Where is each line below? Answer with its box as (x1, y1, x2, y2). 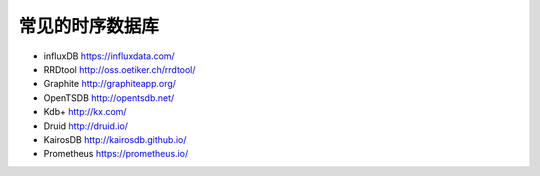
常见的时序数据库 (18, 15, 160, 37)
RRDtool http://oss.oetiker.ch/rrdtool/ (43, 63, 196, 75)
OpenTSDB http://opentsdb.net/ (43, 91, 175, 104)
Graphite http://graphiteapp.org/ (43, 78, 177, 90)
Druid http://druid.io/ (43, 120, 129, 132)
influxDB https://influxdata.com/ (43, 50, 175, 62)
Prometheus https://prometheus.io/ (43, 148, 189, 160)
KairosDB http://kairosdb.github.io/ (43, 133, 187, 145)
